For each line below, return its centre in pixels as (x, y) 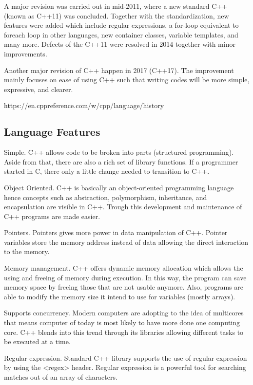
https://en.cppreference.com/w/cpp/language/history (84, 105)
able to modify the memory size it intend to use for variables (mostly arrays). (120, 296)
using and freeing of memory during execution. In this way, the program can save (125, 277)
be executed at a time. (37, 341)
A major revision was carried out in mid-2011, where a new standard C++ (116, 6)
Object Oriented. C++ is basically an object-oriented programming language (119, 187)
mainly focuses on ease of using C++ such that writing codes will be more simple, (127, 80)
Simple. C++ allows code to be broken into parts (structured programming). (119, 152)
